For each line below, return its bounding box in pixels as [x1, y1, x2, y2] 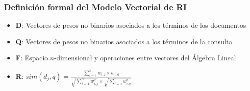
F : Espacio [15, 53, 48, 63]
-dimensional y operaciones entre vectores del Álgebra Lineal [54, 53, 236, 63]
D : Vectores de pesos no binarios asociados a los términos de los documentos [15, 20, 246, 30]
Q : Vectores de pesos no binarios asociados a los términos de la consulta [15, 36, 232, 46]
